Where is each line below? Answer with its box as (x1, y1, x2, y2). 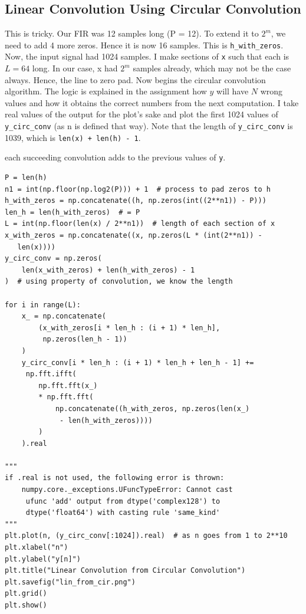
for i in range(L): (5, 300, 81, 309)
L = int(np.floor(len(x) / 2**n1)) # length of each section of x (5, 219, 275, 228)
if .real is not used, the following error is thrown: (5, 474, 225, 482)
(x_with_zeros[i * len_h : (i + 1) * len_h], (38, 323, 221, 332)
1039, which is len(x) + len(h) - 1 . (5, 131, 141, 143)
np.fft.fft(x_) (38, 381, 98, 390)
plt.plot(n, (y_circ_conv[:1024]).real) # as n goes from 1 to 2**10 (5, 531, 288, 540)
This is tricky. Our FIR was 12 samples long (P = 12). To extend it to (5, 27, 259, 40)
